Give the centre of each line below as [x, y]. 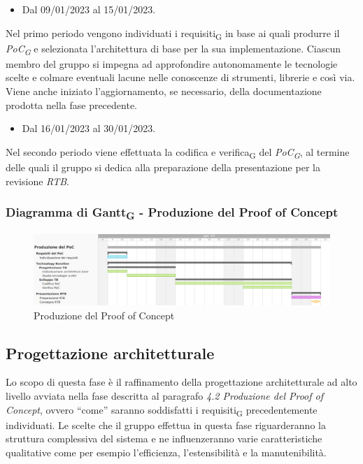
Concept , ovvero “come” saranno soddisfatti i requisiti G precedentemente [162, 410]
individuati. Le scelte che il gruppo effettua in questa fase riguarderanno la [166, 425]
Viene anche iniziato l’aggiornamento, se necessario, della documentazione [164, 91]
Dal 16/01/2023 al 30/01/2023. [89, 128]
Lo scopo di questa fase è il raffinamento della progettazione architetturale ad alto [181, 382]
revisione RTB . [37, 181]
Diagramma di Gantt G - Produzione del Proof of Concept [172, 213]
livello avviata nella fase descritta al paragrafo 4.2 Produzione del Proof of [165, 396]
